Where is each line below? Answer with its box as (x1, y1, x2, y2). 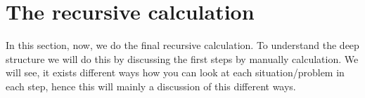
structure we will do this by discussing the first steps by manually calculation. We (6, 51, 359, 66)
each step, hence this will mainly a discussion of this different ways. (6, 78, 296, 93)
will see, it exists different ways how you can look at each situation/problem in (6, 65, 345, 80)
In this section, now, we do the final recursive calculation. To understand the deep (6, 38, 359, 52)
